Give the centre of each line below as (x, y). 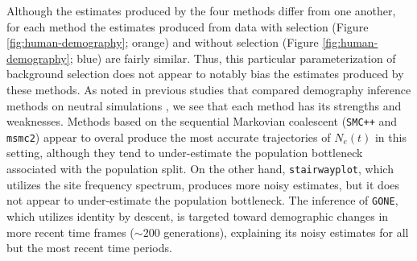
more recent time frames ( (70, 232)
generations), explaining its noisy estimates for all (286, 232)
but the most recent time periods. (89, 248)
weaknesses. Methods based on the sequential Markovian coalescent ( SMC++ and (202, 121)
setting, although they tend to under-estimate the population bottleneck (185, 153)
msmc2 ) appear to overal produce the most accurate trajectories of (169, 137)
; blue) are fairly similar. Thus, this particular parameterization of (233, 58)
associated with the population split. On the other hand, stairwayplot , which (200, 169)
